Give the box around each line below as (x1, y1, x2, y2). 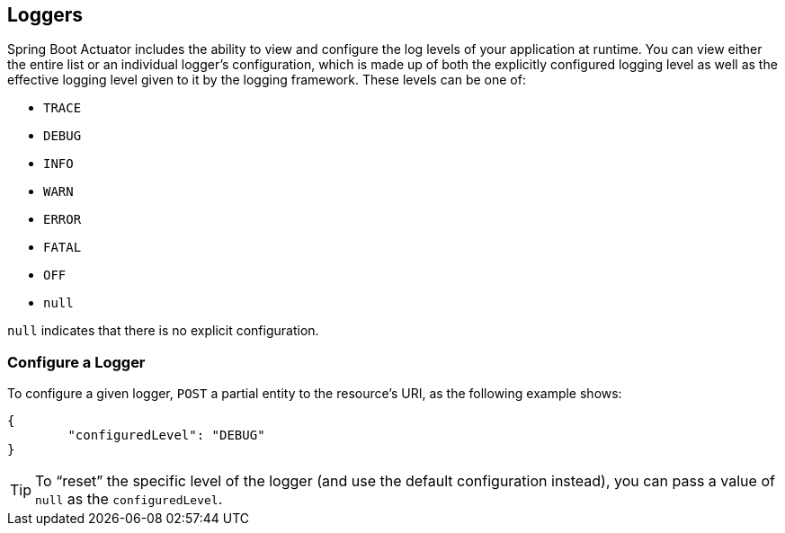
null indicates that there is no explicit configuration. (7, 323, 319, 339)
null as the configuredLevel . (35, 490, 223, 509)
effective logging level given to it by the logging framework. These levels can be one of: (7, 72, 526, 88)
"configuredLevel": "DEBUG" (67, 428, 265, 443)
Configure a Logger (7, 352, 146, 371)
